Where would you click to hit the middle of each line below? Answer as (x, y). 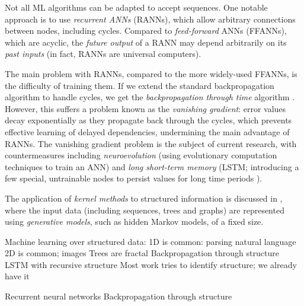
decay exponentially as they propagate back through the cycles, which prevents (148, 120)
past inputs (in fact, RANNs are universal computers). (103, 54)
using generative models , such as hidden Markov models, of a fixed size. (134, 221)
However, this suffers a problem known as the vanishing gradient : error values (145, 108)
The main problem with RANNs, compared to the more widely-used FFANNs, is (151, 73)
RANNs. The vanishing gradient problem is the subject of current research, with (151, 143)
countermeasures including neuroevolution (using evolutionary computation (141, 155)
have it (17, 276)
